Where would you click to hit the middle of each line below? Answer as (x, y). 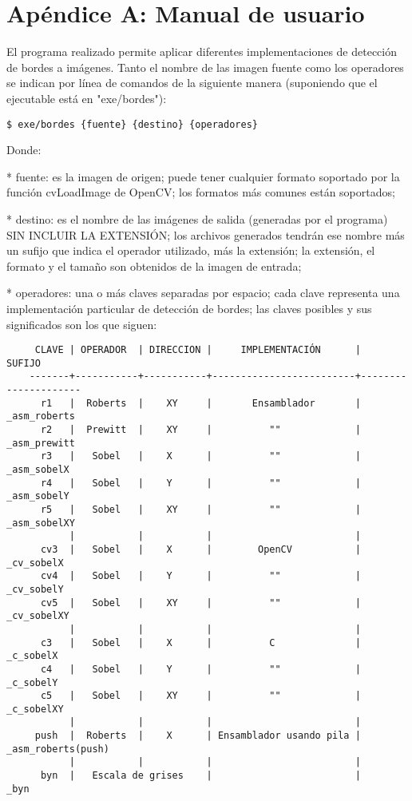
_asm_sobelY (38, 496)
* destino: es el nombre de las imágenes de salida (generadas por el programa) (197, 218)
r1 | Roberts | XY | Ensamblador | (200, 403)
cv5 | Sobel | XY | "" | (200, 603)
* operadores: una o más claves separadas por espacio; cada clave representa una (203, 293)
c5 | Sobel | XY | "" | (200, 696)
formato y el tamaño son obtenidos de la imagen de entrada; (154, 266)
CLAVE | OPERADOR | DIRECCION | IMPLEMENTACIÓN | (198, 350)
